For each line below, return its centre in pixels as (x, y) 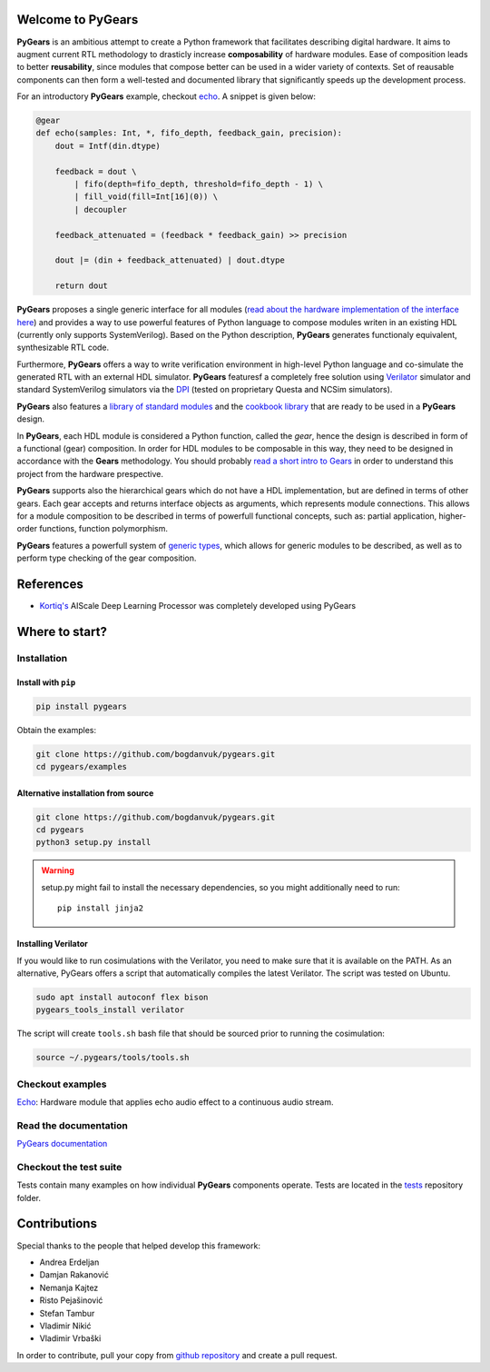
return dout (82, 286)
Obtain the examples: (57, 730)
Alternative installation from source (85, 793)
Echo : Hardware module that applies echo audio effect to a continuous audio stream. (176, 1102)
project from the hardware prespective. (90, 473)
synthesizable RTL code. (63, 348)
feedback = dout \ (96, 171)
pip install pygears (81, 706)
